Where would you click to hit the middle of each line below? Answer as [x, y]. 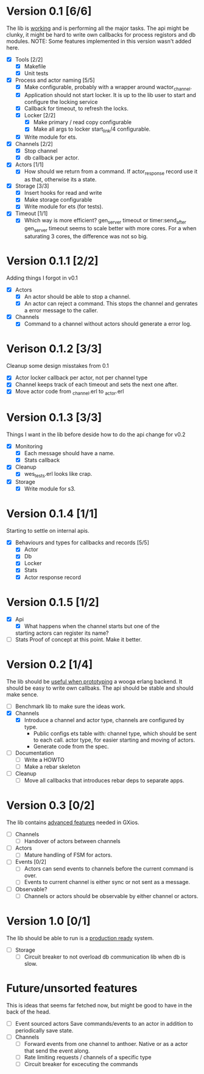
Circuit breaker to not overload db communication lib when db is [105, 957]
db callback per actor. [51, 158]
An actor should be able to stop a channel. [77, 297]
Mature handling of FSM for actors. [68, 855]
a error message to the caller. [61, 310]
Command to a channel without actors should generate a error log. [108, 324]
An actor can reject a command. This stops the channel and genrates [111, 304]
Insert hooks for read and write [63, 193]
